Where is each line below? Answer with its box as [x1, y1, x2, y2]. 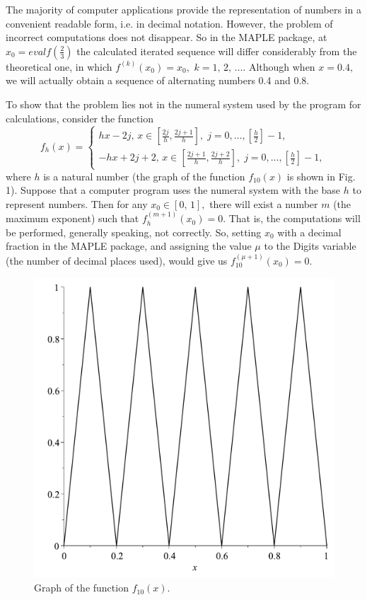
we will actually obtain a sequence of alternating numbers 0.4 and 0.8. [6, 73, 310, 88]
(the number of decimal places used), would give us [6, 253, 228, 267]
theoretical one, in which [6, 59, 112, 74]
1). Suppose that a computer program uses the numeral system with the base [6, 183, 341, 197]
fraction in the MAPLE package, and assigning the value [6, 238, 252, 253]
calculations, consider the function [6, 110, 154, 125]
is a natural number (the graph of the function [43, 168, 245, 183]
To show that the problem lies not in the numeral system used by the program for [6, 96, 361, 111]
